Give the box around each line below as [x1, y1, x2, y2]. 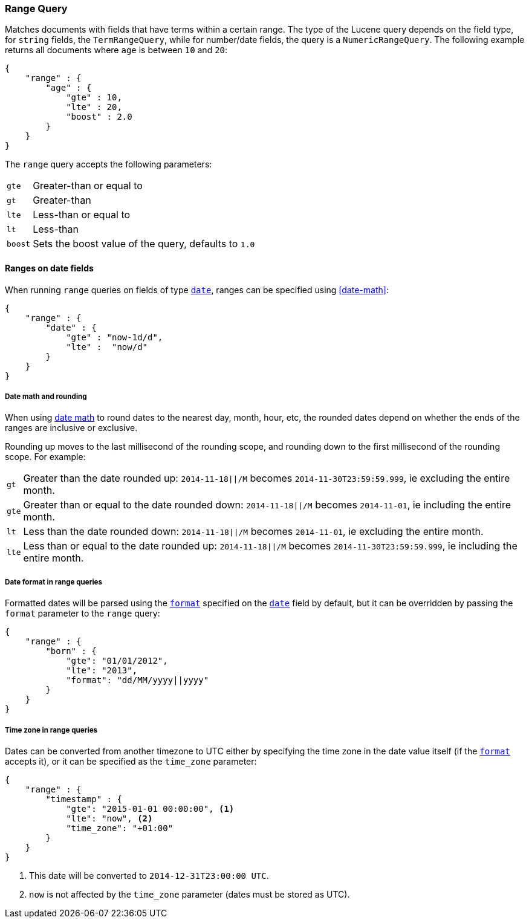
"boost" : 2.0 [66, 112, 132, 122]
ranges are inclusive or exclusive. [5, 423, 138, 433]
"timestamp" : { [45, 794, 122, 804]
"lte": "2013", [66, 666, 138, 676]
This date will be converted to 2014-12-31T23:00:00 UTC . [29, 870, 269, 881]
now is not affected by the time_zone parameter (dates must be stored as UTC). [29, 889, 350, 899]
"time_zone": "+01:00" [66, 823, 174, 833]
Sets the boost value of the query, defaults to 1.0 [33, 238, 255, 250]
